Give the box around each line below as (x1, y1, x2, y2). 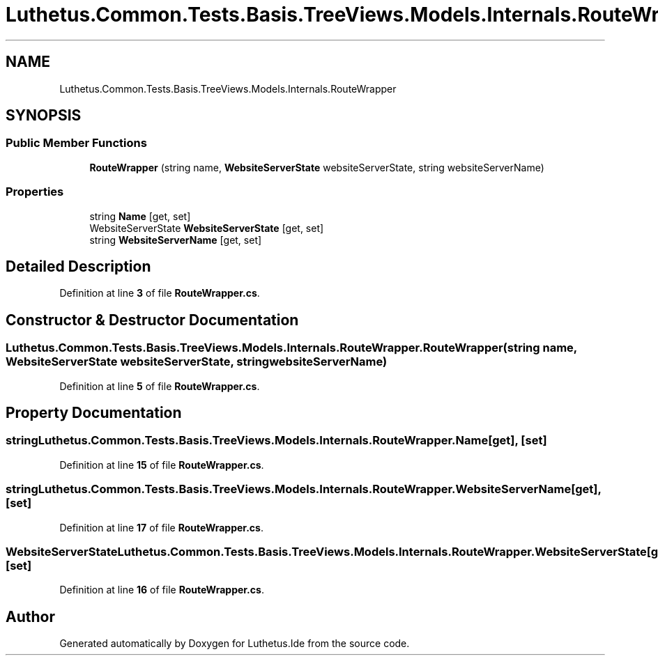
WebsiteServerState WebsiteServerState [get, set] (89, 221, 324, 234)
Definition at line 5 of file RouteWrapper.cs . (59, 380, 260, 392)
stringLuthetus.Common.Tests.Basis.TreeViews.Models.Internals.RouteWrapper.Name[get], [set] (6, 433, 547, 448)
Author (6, 607, 55, 625)
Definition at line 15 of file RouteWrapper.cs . (59, 458, 264, 471)
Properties (6, 185, 64, 199)
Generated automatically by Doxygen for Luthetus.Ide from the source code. (59, 637, 410, 650)
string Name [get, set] (89, 210, 191, 222)
